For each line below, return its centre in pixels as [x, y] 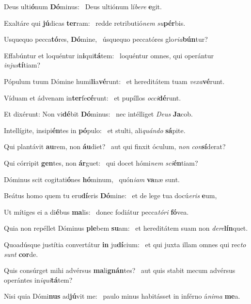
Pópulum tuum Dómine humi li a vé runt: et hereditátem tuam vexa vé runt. [114, 81]
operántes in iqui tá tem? [38, 279]
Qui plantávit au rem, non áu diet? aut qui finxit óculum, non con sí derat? [115, 146]
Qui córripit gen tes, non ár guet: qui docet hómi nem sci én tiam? [101, 162]
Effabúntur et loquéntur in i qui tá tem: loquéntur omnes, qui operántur [109, 55]
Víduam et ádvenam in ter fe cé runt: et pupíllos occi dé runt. [93, 97]
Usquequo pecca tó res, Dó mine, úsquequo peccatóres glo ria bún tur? [106, 39]
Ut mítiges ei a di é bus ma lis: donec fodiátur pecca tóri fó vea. [96, 211]
